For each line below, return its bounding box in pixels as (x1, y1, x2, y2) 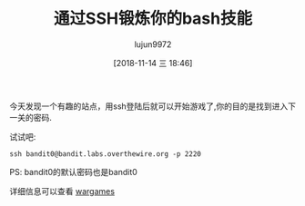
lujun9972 (134, 38, 172, 50)
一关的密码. (9, 112, 53, 123)
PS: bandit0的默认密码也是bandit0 (9, 166, 138, 177)
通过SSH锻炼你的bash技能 (53, 8, 253, 29)
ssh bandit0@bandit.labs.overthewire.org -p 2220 (9, 149, 202, 159)
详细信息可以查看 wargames (9, 185, 116, 196)
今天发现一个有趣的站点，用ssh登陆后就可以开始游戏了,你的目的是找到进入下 (9, 101, 297, 112)
